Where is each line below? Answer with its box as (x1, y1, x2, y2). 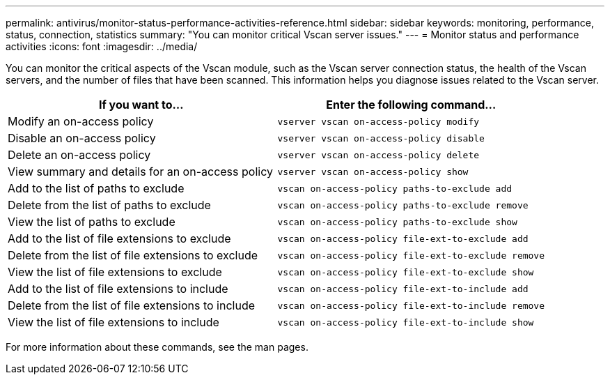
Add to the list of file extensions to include (8, 282, 228, 296)
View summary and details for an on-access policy (8, 165, 273, 178)
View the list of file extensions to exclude (8, 265, 222, 279)
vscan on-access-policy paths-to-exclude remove (277, 199, 529, 211)
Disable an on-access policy (8, 131, 156, 145)
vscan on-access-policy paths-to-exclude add (277, 183, 513, 194)
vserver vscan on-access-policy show (277, 166, 469, 177)
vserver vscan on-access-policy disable (277, 132, 485, 144)
